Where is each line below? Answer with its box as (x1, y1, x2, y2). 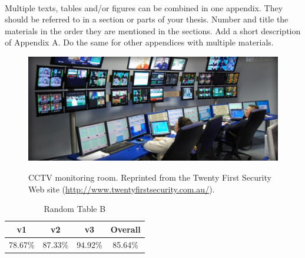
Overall (110, 223, 141, 235)
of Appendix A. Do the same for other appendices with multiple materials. (5, 36, 274, 48)
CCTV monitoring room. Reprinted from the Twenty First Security (28, 171, 271, 183)
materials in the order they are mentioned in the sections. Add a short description (5, 24, 301, 37)
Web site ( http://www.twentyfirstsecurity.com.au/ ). (28, 182, 215, 195)
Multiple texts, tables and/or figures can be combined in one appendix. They (5, 1, 283, 14)
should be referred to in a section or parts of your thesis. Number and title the (5, 13, 289, 25)
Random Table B (44, 203, 106, 215)
